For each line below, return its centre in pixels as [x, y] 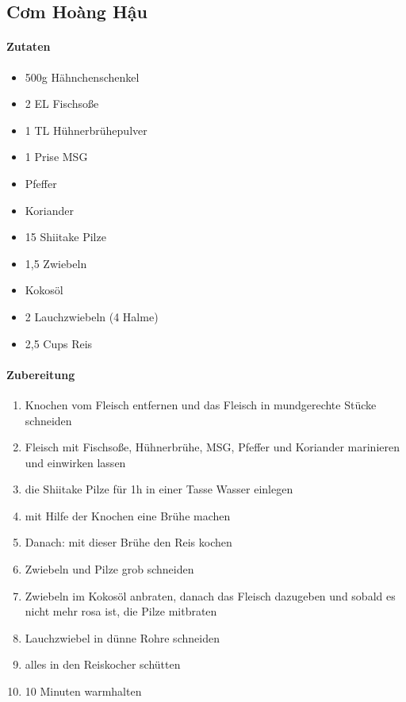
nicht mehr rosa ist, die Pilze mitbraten [121, 611]
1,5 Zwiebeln [56, 263]
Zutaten [29, 46]
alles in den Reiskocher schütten [103, 664]
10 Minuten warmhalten [83, 691]
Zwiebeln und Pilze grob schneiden [109, 569]
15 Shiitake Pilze [65, 237]
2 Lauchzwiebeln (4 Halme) [92, 316]
